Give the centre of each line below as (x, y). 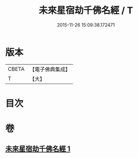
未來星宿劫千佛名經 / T (86, 10)
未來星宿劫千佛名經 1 (38, 149)
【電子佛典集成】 (50, 69)
